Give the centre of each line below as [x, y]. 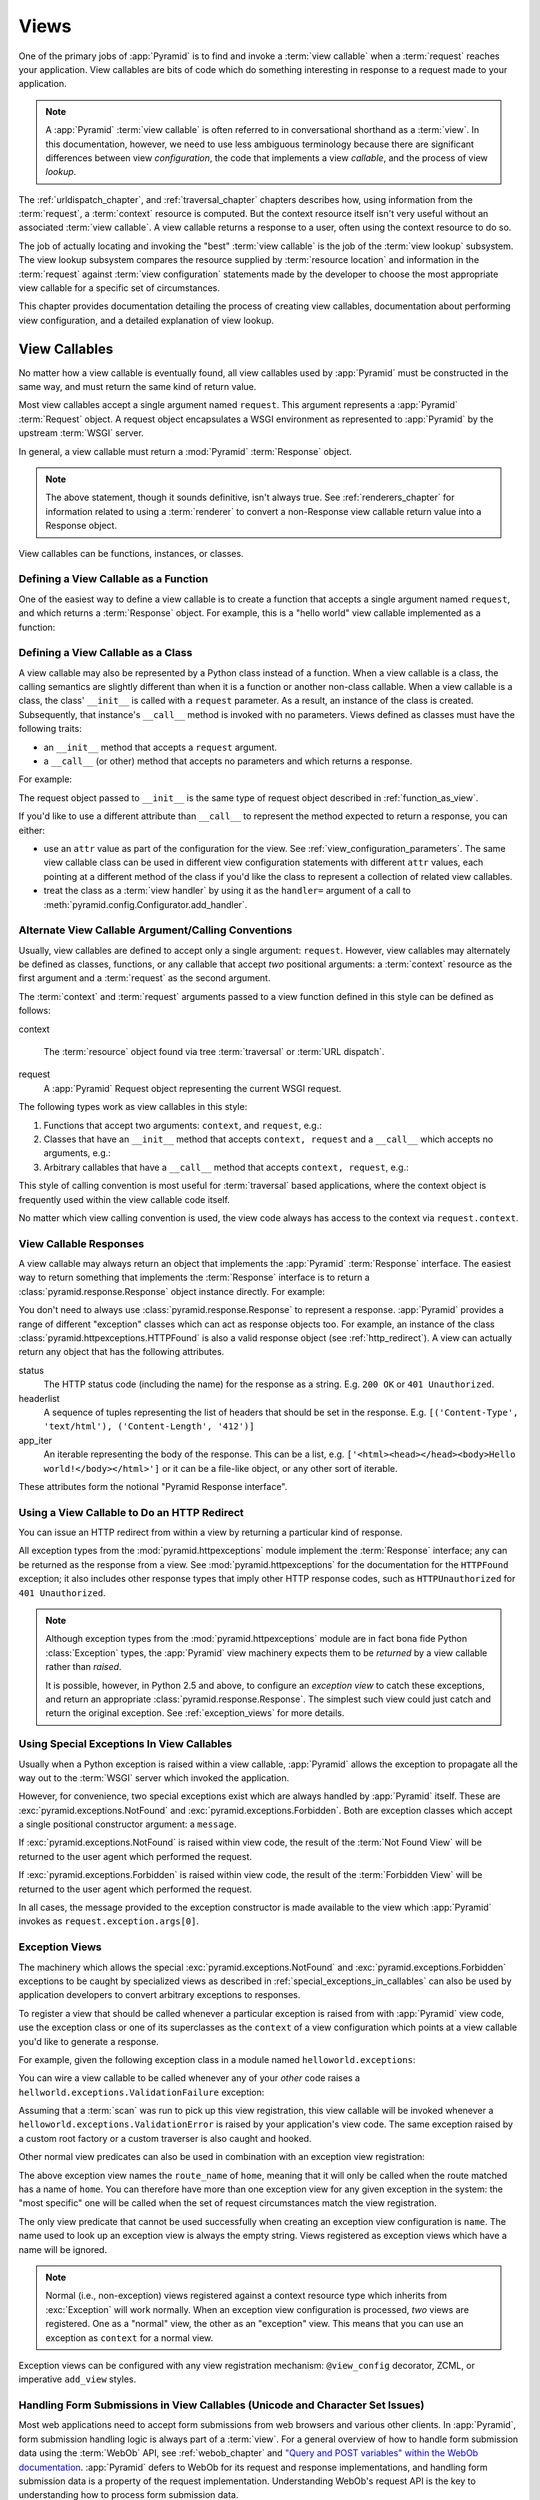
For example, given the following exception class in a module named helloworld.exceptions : [217, 2059]
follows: [34, 1011]
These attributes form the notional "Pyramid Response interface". [153, 1486]
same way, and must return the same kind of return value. [137, 387]
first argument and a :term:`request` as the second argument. [144, 978]
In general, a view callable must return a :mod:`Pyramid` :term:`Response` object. [185, 451]
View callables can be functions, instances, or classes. [131, 553]
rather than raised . [83, 1667]
